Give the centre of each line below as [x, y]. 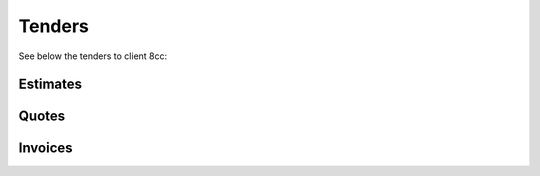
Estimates [50, 84]
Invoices [46, 148]
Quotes [42, 116]
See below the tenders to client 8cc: [93, 56]
